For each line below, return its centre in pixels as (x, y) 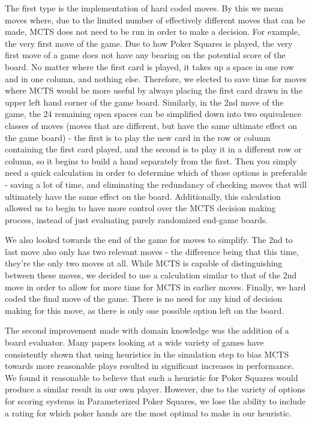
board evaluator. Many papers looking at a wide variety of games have (134, 342)
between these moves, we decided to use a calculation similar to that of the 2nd (151, 275)
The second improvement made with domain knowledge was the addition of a (147, 330)
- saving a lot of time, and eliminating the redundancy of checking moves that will (156, 184)
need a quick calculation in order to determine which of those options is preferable (156, 172)
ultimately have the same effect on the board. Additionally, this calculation (143, 196)
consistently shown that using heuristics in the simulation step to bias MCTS (147, 354)
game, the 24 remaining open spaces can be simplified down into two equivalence (153, 114)
